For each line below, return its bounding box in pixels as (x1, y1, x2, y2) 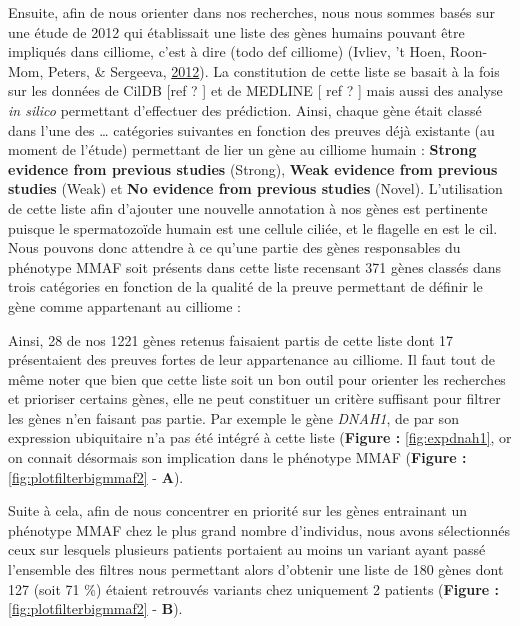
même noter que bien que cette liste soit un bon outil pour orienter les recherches (8, 368, 506, 389)
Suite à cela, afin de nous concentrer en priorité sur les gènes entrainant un (8, 500, 468, 521)
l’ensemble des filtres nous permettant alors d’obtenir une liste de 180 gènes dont (8, 559, 504, 580)
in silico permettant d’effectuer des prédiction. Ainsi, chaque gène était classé (8, 99, 482, 120)
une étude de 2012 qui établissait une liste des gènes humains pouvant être (8, 21, 465, 42)
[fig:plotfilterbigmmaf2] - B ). (8, 598, 183, 619)
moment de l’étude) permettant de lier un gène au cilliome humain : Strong (8, 139, 477, 160)
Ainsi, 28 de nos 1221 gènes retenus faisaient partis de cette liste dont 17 (8, 329, 454, 350)
